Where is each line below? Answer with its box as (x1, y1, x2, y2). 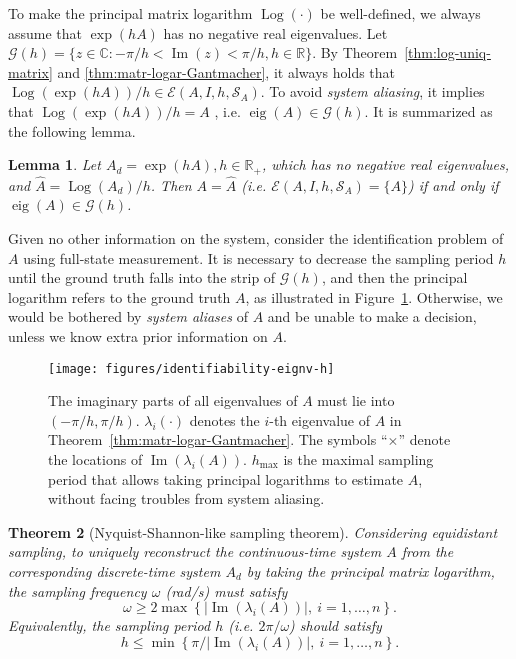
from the (401, 541, 454, 562)
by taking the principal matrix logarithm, (246, 560, 495, 581)
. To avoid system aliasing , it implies (260, 81, 485, 102)
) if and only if (407, 174, 499, 195)
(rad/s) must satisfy (165, 580, 288, 601)
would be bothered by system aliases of (8, 306, 248, 327)
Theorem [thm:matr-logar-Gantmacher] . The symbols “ (48, 429, 388, 450)
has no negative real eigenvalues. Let (163, 22, 388, 43)
